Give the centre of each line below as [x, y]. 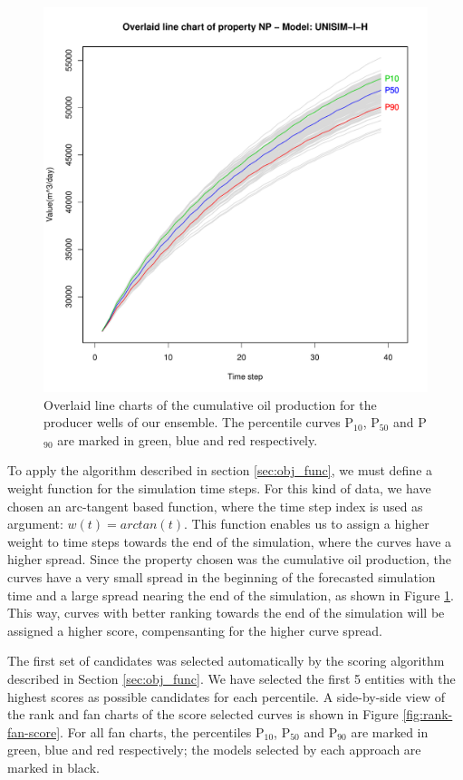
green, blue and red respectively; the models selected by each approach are [214, 750]
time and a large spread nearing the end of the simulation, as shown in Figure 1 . [231, 595]
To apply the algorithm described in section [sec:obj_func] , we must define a [220, 470]
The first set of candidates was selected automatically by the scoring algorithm [226, 661]
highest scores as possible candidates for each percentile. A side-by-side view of [226, 696]
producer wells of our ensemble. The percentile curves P [199, 422]
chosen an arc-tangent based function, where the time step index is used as [215, 506]
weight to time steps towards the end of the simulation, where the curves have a [230, 541]
